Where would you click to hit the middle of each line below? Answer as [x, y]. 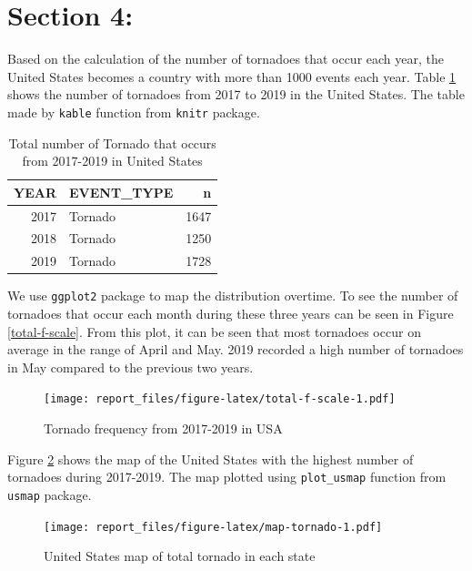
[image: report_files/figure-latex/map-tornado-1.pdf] [213, 527]
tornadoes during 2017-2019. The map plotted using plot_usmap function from [227, 477]
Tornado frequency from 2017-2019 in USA [163, 428]
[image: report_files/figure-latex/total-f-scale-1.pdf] [220, 399]
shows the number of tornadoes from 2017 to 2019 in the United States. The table [236, 94]
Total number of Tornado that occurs [112, 143]
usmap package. [50, 494]
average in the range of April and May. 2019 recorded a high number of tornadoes [236, 349]
